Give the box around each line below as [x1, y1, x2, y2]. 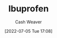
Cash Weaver [15, 19, 42, 25]
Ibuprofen [8, 3, 49, 14]
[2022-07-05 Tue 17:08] [4, 28, 53, 34]
